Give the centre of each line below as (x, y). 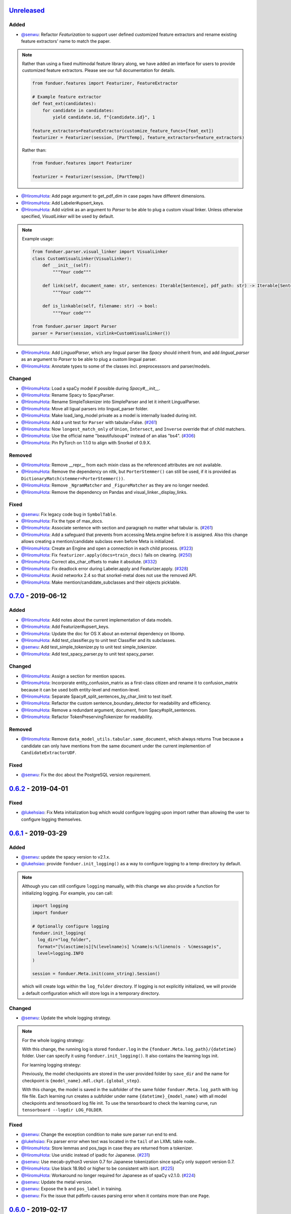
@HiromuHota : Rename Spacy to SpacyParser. (68, 395)
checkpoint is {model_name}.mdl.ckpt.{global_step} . (81, 1080)
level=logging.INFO (60, 953)
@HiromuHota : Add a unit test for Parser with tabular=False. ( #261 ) (89, 422)
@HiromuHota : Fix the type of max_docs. (62, 521)
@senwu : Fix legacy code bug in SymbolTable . (69, 514)
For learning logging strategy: (52, 1065)
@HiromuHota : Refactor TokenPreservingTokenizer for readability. (87, 717)
